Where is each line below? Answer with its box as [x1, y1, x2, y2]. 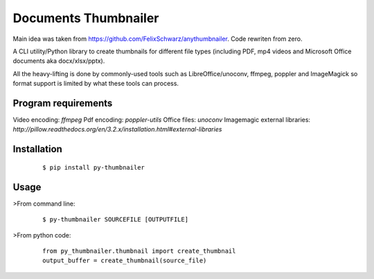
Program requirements [12, 97, 113, 109]
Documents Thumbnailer [12, 10, 159, 26]
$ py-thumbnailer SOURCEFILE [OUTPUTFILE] [42, 215, 189, 224]
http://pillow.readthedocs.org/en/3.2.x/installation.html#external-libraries [12, 125, 222, 134]
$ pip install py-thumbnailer [42, 163, 145, 171]
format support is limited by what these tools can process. [12, 80, 179, 88]
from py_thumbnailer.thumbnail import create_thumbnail [42, 246, 236, 255]
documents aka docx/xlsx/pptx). [12, 57, 105, 65]
